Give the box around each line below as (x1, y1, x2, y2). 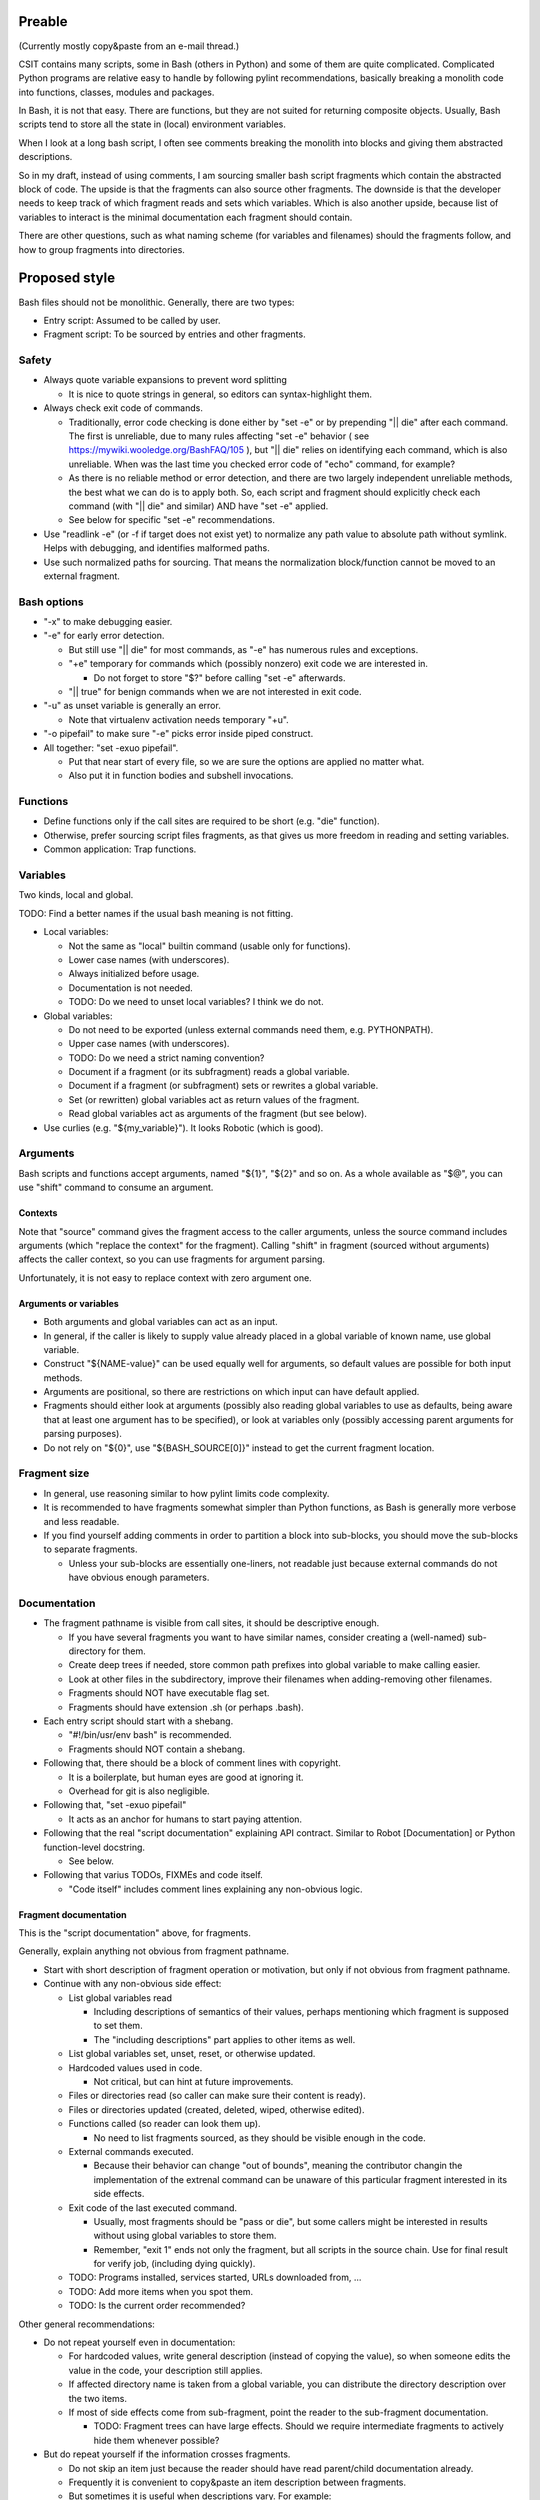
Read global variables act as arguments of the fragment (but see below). (68, 1108, 367, 1120)
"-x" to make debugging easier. (43, 616, 173, 628)
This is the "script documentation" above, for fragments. (18, 1927, 252, 1939)
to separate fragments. (43, 1543, 139, 1555)
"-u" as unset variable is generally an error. (43, 700, 222, 712)
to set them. (93, 2020, 144, 2032)
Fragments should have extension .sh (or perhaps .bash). (68, 1701, 304, 1713)
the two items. (68, 2392, 127, 2404)
